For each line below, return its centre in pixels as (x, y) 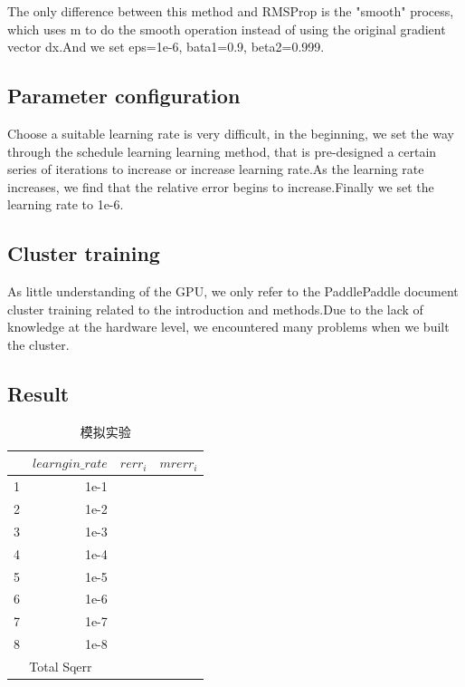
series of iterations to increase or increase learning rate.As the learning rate (216, 169)
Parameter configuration (124, 96)
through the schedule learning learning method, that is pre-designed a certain (222, 151)
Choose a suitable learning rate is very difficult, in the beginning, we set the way (231, 133)
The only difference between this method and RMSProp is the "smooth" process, (231, 11)
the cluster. (38, 344)
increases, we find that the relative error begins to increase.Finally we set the (221, 186)
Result (38, 393)
